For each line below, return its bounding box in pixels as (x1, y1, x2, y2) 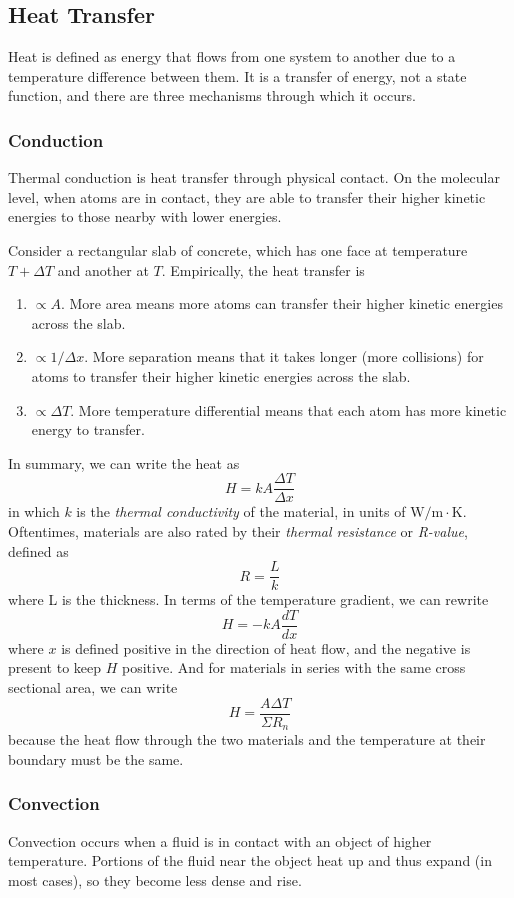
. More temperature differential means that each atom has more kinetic (70, 399, 507, 420)
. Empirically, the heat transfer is (161, 259, 365, 280)
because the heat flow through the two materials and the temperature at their (8, 729, 486, 750)
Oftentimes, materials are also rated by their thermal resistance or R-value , (8, 520, 468, 541)
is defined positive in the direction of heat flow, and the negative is (61, 637, 471, 658)
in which (8, 501, 60, 522)
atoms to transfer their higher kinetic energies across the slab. (31, 365, 411, 386)
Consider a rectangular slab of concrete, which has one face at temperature (8, 239, 468, 260)
